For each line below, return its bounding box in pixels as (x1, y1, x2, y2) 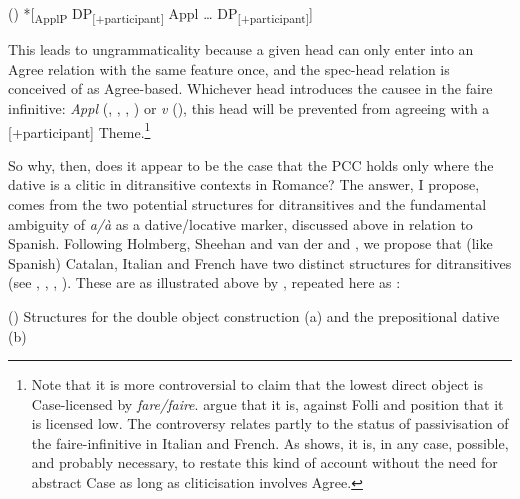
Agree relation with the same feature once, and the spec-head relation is (8, 58, 450, 79)
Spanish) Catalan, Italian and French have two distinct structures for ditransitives (8, 252, 512, 273)
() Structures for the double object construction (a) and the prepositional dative (8, 305, 500, 326)
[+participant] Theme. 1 (8, 118, 151, 142)
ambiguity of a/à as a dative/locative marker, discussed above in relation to (8, 213, 473, 234)
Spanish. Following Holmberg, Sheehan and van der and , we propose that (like (8, 233, 493, 254)
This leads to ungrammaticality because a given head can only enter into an (8, 39, 474, 60)
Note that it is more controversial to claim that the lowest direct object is (31, 374, 483, 395)
